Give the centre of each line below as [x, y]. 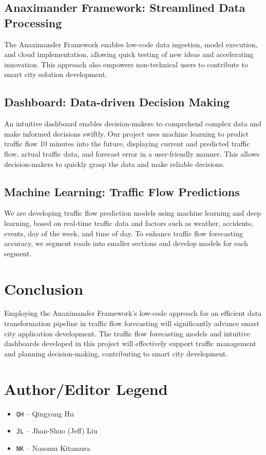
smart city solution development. [56, 74]
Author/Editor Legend [86, 388]
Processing [33, 22]
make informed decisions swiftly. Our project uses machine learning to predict [127, 133]
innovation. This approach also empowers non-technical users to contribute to [126, 64]
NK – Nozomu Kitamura [53, 448]
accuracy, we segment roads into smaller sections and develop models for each [126, 243]
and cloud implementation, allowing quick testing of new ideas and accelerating [129, 54]
